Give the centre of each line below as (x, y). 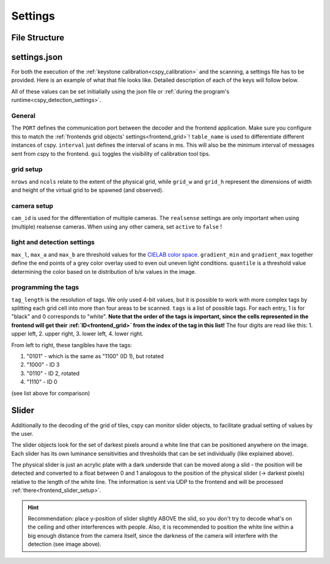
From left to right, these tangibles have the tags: (72, 345)
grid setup (27, 169)
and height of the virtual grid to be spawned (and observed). (88, 190)
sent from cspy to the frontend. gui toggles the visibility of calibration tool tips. (111, 153)
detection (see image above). (65, 544)
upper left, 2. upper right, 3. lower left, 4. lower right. (77, 334)
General (24, 116)
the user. (22, 433)
